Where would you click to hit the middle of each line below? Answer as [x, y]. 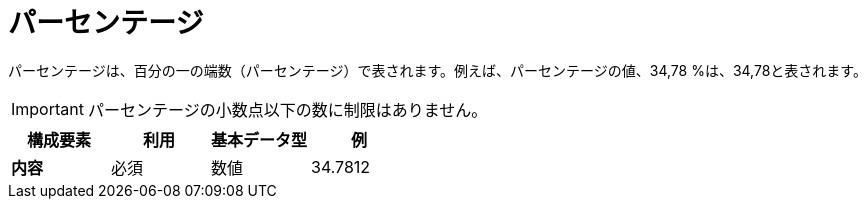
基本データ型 [259, 139]
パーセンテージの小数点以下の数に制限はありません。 [287, 109]
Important [47, 108]
